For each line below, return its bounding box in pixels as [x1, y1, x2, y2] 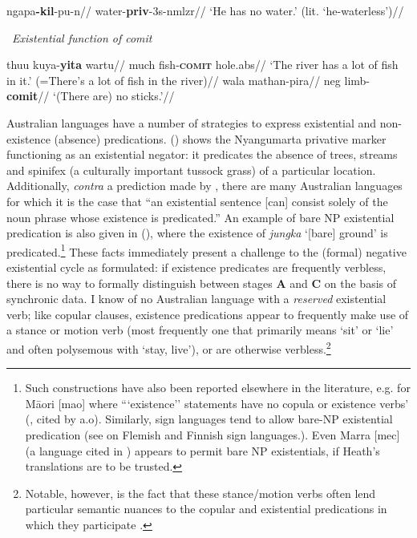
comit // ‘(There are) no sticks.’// [6, 87, 175, 104]
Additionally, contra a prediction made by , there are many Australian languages [6, 177, 403, 194]
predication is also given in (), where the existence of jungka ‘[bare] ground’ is [6, 225, 388, 241]
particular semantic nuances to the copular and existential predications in [25, 500, 387, 517]
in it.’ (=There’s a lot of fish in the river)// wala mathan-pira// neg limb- [6, 71, 370, 88]
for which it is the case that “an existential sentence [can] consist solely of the [6, 192, 388, 209]
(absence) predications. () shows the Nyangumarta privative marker [54, 130, 387, 147]
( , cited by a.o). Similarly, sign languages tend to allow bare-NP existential [25, 411, 393, 427]
